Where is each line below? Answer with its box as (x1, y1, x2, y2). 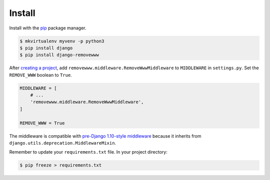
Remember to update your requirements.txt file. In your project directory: (9, 149, 167, 155)
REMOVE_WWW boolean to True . (9, 72, 72, 78)
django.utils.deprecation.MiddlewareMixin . (9, 140, 116, 146)
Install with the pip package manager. (9, 25, 86, 31)
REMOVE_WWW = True (19, 120, 65, 126)
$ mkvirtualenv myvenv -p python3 (19, 38, 104, 44)
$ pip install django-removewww (19, 52, 99, 58)
